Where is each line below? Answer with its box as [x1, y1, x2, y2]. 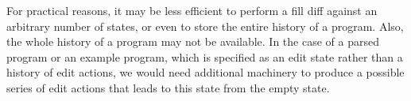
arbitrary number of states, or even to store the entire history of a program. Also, [6, 17, 404, 34]
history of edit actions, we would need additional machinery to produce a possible [6, 64, 405, 80]
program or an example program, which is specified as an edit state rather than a [6, 48, 403, 65]
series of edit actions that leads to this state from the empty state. [6, 79, 330, 95]
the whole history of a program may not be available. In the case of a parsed [6, 33, 379, 50]
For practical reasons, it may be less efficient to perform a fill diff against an [6, 2, 378, 18]
